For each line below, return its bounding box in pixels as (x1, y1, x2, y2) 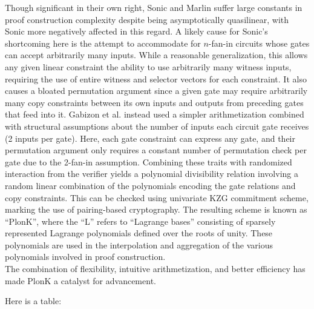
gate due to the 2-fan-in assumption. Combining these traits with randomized (5, 155, 292, 168)
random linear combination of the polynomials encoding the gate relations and (5, 179, 296, 191)
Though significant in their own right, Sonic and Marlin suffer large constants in (5, 1, 303, 13)
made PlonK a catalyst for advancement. (5, 274, 156, 287)
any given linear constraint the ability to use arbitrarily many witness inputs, (5, 60, 292, 73)
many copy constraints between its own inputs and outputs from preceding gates (5, 96, 304, 108)
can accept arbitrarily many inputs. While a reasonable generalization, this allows (5, 48, 308, 61)
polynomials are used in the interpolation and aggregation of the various (5, 238, 273, 251)
